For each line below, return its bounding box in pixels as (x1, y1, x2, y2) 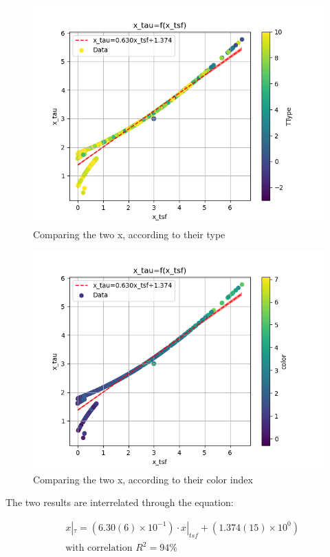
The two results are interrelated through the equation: (5, 495, 234, 509)
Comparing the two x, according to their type (33, 227, 225, 241)
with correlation (65, 543, 133, 554)
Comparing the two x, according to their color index (33, 472, 253, 486)
